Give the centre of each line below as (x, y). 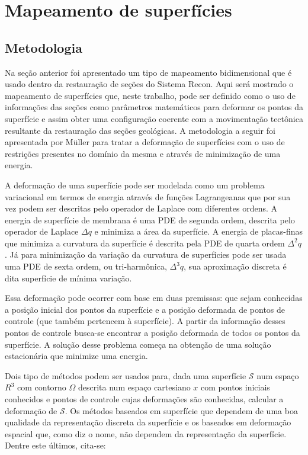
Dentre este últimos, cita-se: (55, 445)
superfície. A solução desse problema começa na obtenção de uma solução (138, 344)
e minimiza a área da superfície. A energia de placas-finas (199, 231)
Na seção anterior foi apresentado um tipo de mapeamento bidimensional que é (148, 72)
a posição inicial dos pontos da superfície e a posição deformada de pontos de (145, 309)
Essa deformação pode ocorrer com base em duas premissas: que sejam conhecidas (154, 298)
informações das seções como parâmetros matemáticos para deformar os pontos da (154, 107)
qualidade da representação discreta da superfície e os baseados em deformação (148, 422)
